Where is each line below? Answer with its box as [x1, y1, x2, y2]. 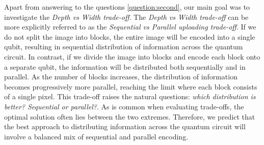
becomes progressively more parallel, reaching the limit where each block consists [4, 81, 257, 92]
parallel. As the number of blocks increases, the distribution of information [4, 71, 237, 82]
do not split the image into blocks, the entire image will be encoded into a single [4, 31, 255, 42]
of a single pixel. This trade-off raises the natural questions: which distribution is [4, 91, 256, 102]
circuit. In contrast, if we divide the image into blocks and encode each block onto [4, 51, 260, 62]
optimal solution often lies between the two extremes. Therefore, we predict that [4, 111, 255, 122]
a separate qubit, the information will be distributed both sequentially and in [4, 61, 246, 72]
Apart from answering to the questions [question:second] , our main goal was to [4, 2, 250, 12]
